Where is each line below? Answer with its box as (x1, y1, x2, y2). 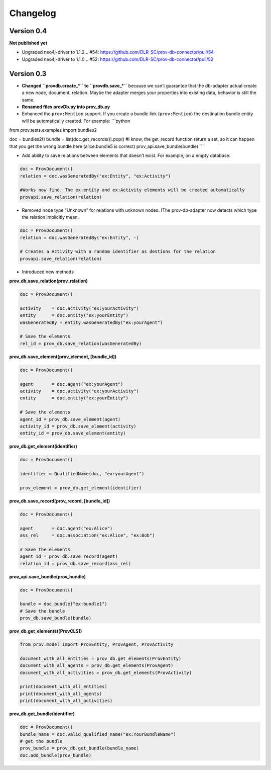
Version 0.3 (9, 69, 47, 78)
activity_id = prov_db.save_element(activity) (20, 423, 137, 429)
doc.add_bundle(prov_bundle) (20, 752, 92, 758)
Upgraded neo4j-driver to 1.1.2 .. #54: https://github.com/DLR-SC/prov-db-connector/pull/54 (22, 49, 214, 55)
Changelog (9, 8, 56, 19)
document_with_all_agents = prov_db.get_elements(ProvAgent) (20, 663, 174, 668)
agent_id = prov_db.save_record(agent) (20, 554, 118, 559)
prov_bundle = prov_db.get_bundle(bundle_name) (20, 745, 139, 751)
